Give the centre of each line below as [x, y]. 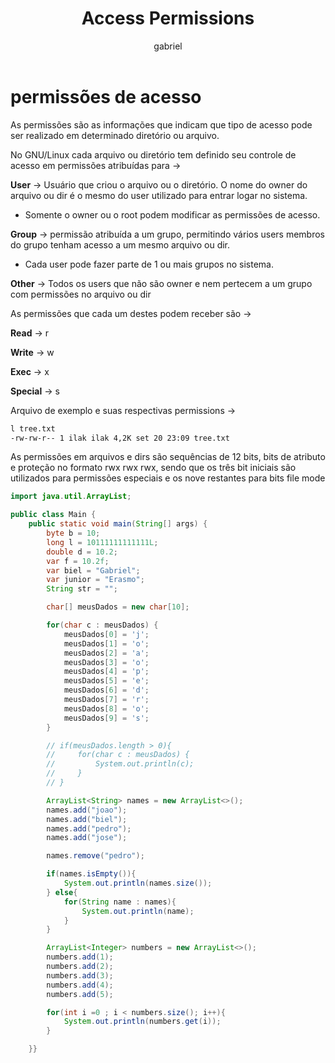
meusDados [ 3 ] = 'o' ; [106, 662]
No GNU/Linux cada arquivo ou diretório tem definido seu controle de [153, 154]
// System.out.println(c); [120, 764]
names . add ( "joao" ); [87, 810]
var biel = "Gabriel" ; [93, 570]
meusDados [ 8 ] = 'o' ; [106, 708]
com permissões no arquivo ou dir [81, 294]
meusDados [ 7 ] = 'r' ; [106, 700]
